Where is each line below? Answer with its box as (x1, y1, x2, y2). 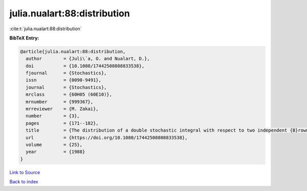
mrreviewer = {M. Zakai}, (26, 106, 99, 112)
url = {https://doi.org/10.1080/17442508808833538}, (26, 135, 188, 140)
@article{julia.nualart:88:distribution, (20, 49, 126, 54)
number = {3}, (26, 113, 80, 119)
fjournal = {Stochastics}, (26, 70, 107, 76)
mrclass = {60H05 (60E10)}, (26, 92, 113, 97)
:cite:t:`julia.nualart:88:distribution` (9, 26, 82, 32)
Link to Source (9, 169, 40, 175)
